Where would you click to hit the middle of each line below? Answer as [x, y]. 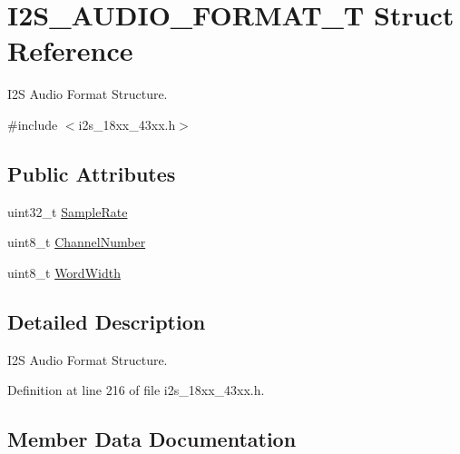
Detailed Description [107, 321]
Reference [70, 50]
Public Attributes [92, 173]
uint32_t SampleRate [68, 211]
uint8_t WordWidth [64, 272]
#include [33, 124]
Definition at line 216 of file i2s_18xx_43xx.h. [136, 390]
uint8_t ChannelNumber [77, 242]
